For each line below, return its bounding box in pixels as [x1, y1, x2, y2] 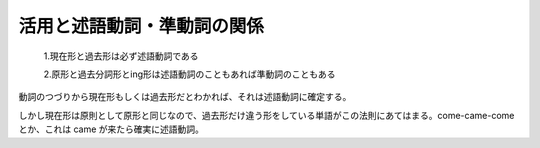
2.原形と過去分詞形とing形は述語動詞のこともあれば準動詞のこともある [43, 68, 336, 80]
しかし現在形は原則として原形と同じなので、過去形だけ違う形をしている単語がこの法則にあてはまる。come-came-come [18, 109, 515, 121]
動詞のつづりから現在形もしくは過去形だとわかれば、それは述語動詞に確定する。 [18, 91, 352, 103]
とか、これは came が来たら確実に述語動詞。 [18, 123, 205, 135]
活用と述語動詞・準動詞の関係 [18, 15, 265, 37]
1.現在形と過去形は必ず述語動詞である [43, 50, 199, 62]
